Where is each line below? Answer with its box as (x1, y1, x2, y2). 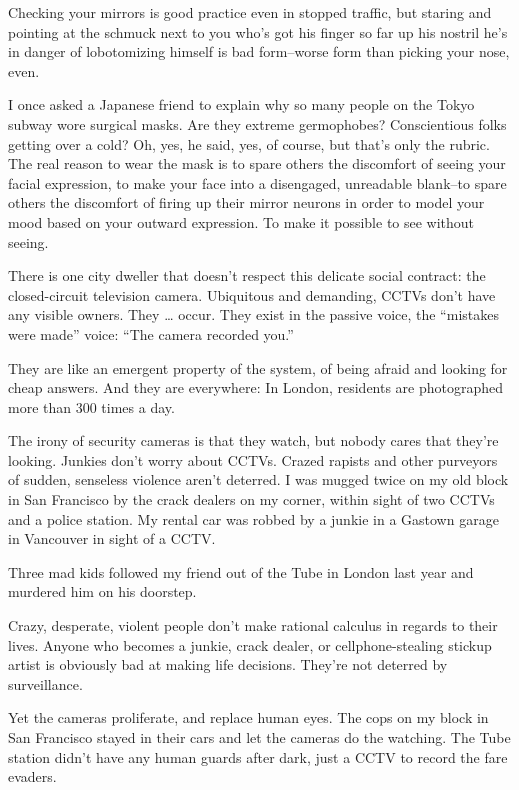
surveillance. (8, 673, 83, 694)
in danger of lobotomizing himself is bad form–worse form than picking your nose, (8, 41, 510, 62)
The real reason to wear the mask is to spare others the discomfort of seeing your (8, 153, 506, 174)
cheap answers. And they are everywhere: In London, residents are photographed (8, 377, 504, 398)
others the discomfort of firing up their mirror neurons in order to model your (8, 192, 485, 213)
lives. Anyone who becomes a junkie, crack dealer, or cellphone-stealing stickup (8, 634, 492, 655)
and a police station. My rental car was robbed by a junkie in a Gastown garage (8, 508, 499, 529)
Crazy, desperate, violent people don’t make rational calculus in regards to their (8, 615, 498, 636)
